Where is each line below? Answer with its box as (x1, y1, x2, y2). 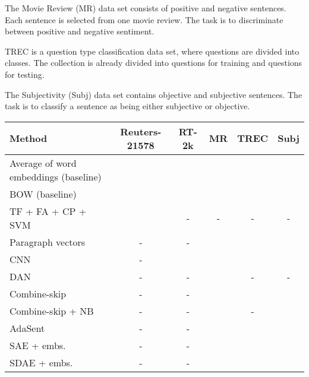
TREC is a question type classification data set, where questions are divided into (5, 45, 299, 57)
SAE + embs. (10, 338, 66, 352)
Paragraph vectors (10, 235, 86, 249)
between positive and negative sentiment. (5, 25, 154, 37)
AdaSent (10, 321, 45, 335)
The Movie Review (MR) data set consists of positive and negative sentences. (5, 2, 286, 14)
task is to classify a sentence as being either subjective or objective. (5, 100, 250, 112)
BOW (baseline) (10, 186, 77, 201)
